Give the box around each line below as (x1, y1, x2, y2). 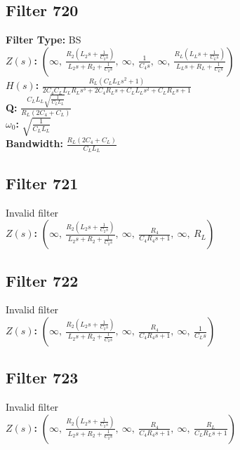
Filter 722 (6, 269, 79, 291)
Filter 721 (6, 172, 79, 193)
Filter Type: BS (6, 32, 81, 47)
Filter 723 (6, 367, 79, 388)
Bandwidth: (6, 136, 63, 151)
